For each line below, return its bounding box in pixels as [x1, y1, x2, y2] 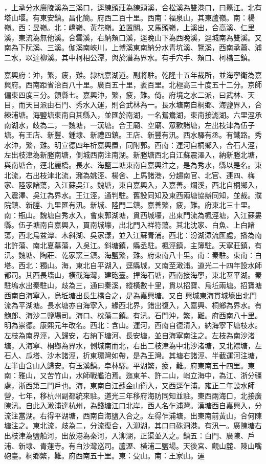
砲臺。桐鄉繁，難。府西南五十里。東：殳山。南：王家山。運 [4, 450, 205, 461]
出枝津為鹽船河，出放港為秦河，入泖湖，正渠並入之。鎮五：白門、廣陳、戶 [4, 430, 255, 440]
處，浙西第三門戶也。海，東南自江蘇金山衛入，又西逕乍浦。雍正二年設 [4, 380, 240, 390]
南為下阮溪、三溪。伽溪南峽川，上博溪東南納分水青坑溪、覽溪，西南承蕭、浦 [4, 42, 262, 53]
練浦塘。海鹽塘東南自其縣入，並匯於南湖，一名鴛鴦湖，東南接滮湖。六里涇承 [4, 109, 262, 120]
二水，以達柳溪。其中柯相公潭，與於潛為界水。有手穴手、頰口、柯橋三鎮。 [4, 52, 255, 62]
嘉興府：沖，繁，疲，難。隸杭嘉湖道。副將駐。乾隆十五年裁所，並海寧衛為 [4, 69, 255, 80]
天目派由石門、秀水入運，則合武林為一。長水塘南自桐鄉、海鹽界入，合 [25, 99, 262, 110]
